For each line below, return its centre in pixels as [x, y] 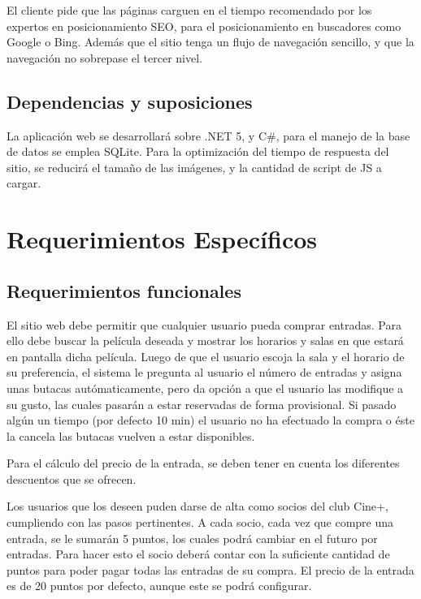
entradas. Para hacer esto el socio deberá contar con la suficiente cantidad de [198, 554]
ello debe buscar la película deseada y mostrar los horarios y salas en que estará [205, 340]
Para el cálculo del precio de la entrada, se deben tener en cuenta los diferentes [203, 463]
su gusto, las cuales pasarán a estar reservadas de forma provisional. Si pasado [202, 404]
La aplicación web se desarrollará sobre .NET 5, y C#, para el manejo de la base [208, 135]
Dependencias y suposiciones [130, 101]
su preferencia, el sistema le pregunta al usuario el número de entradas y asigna [204, 372]
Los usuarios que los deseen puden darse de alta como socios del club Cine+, [197, 506]
